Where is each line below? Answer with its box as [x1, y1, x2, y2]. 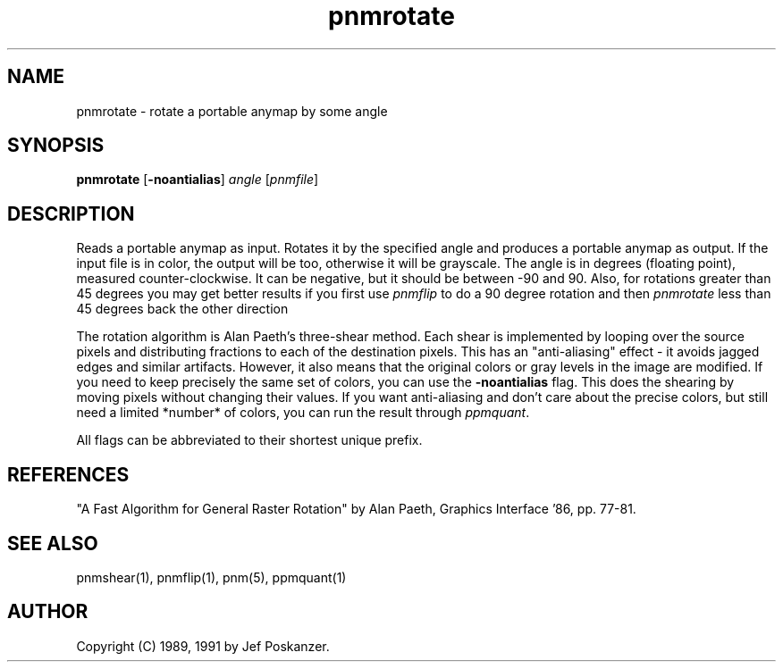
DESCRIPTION [7, 202, 135, 225]
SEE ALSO [7, 531, 98, 555]
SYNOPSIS [7, 134, 105, 157]
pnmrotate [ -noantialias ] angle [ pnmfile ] [76, 171, 319, 188]
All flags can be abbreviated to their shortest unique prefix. [76, 432, 423, 448]
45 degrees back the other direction [76, 301, 289, 317]
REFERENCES [7, 463, 130, 486]
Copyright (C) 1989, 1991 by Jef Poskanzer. [76, 638, 330, 654]
